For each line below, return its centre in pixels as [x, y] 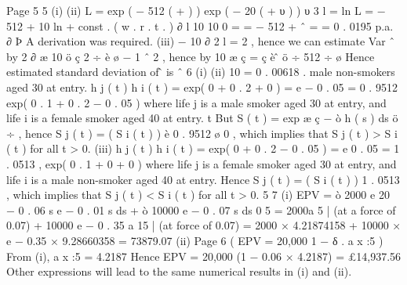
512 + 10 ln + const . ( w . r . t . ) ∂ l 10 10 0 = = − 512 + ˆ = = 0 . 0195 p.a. [200, 25]
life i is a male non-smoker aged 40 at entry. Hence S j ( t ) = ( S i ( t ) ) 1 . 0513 [203, 179]
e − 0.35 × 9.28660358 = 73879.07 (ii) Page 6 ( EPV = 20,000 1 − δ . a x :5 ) [195, 240]
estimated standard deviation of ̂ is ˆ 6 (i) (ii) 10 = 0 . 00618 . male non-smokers [201, 72]
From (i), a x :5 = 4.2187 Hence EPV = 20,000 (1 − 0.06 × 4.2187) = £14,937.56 [204, 256]
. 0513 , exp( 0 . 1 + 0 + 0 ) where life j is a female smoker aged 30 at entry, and [202, 163]
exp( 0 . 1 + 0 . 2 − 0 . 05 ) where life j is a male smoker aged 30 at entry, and [196, 102]
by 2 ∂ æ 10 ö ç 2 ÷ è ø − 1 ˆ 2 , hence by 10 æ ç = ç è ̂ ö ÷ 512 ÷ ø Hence [191, 56]
